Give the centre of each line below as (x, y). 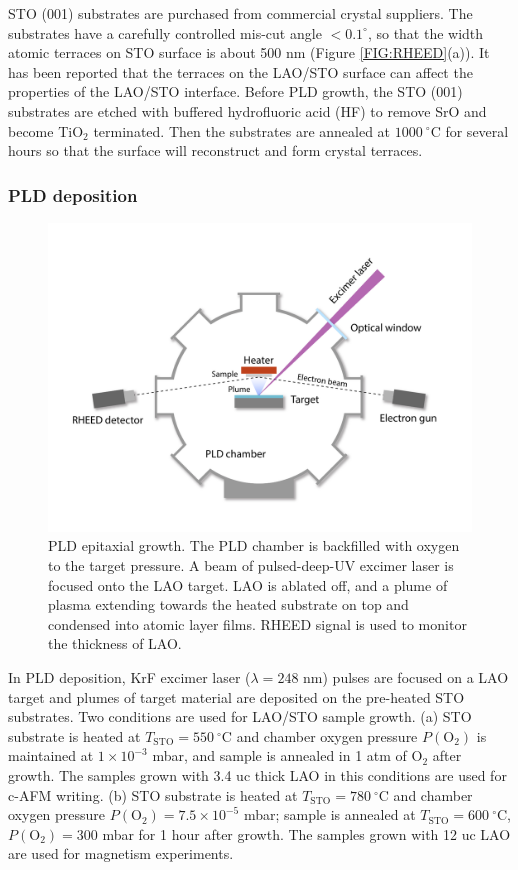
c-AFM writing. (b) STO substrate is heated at (153, 794)
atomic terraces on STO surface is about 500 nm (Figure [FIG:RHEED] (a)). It (249, 52)
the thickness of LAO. (115, 643)
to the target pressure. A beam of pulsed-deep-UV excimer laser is (251, 565)
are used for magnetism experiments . (121, 853)
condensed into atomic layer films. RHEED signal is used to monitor (257, 623)
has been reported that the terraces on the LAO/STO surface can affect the (240, 71)
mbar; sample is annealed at (329, 814)
